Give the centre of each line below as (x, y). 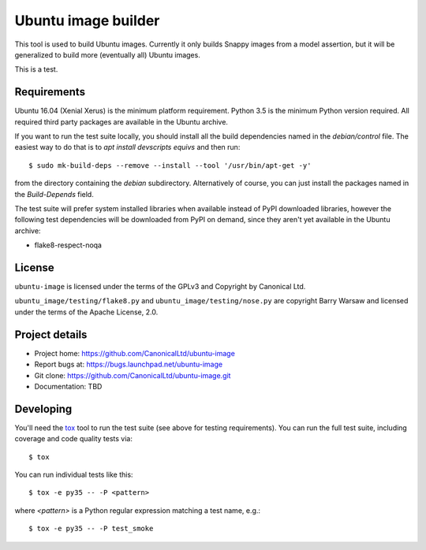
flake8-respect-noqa (68, 245)
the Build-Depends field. (54, 194)
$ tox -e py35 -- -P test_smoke (91, 529)
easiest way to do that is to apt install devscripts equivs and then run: (127, 147)
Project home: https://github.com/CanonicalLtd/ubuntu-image (135, 353)
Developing (43, 409)
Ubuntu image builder (87, 20)
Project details (51, 334)
